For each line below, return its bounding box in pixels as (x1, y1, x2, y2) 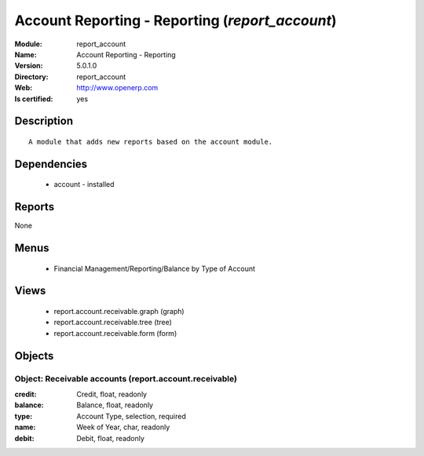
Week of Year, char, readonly (76, 422, 170, 432)
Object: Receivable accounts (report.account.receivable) (14, 373, 237, 384)
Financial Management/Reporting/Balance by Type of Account (53, 264, 255, 273)
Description (14, 115, 74, 128)
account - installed (53, 180, 115, 189)
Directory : (14, 71, 49, 82)
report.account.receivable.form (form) (53, 328, 177, 337)
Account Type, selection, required (76, 411, 186, 421)
